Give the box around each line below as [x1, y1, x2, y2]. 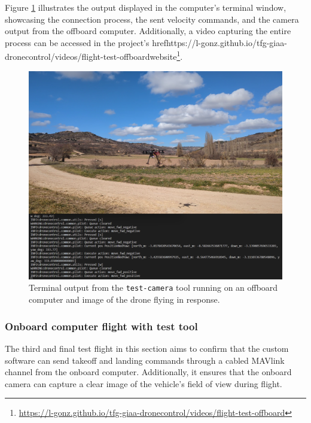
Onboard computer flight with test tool [5, 318, 198, 333]
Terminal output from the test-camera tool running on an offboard [29, 281, 278, 294]
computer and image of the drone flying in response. [29, 293, 220, 306]
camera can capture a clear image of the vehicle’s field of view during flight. [5, 377, 282, 389]
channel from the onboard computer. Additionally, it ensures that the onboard [5, 366, 292, 378]
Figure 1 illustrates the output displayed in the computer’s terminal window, [5, 1, 286, 13]
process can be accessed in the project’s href [5, 36, 166, 48]
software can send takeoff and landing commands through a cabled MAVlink [5, 354, 285, 366]
